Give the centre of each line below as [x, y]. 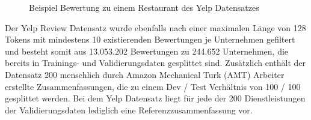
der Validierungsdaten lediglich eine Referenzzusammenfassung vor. [129, 109]
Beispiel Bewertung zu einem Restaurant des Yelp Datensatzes [144, 7]
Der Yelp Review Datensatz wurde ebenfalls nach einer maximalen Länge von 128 [155, 27]
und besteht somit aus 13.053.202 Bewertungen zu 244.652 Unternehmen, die [147, 51]
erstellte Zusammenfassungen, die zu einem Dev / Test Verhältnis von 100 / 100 [153, 86]
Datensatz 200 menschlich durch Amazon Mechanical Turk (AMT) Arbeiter [145, 74]
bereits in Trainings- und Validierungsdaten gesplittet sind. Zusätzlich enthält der [155, 63]
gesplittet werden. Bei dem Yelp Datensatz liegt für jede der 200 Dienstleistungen [155, 98]
